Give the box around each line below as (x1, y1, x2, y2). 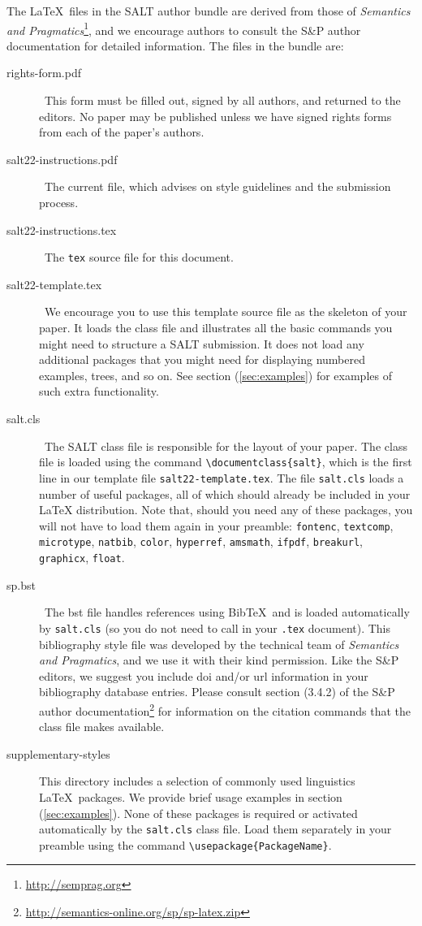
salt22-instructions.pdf (6, 150, 118, 167)
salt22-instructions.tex (6, 221, 117, 238)
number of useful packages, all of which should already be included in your (39, 485, 411, 502)
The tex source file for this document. (44, 249, 234, 266)
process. (39, 194, 79, 210)
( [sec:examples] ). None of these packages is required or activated (39, 804, 358, 821)
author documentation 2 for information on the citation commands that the (39, 699, 411, 719)
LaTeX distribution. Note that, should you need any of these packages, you (39, 501, 413, 518)
